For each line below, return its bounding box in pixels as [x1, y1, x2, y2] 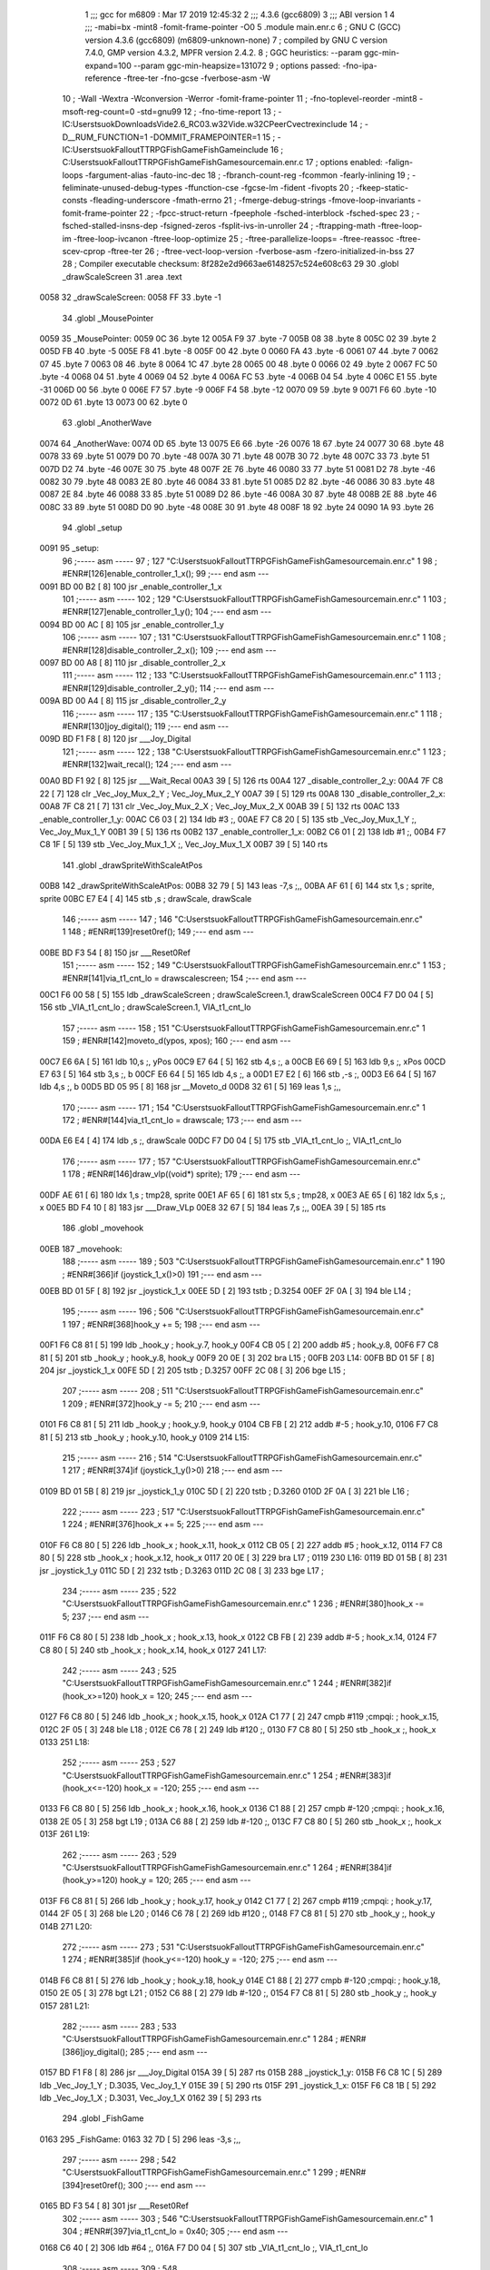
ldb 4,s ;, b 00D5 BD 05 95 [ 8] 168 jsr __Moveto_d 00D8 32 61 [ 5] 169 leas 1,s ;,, [39, 1081, 341, 1092]
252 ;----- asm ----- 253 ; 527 [62, 1757, 176, 1768]
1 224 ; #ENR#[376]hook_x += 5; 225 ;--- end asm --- [62, 1519, 264, 1530]
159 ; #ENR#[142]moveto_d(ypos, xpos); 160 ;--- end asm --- [62, 1035, 291, 1046]
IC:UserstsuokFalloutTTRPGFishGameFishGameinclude [62, 143, 269, 154]
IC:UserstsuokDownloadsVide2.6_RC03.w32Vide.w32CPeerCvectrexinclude [62, 119, 348, 130]
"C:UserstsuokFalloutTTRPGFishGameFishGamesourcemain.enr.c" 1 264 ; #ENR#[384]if [62, 1862, 392, 1873]
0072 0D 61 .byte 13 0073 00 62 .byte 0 [39, 396, 188, 408]
